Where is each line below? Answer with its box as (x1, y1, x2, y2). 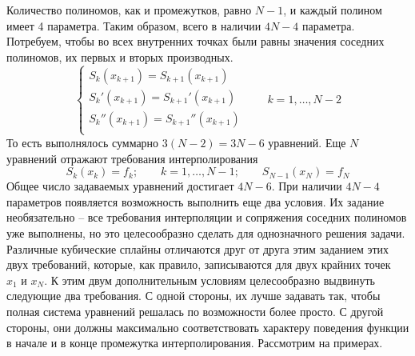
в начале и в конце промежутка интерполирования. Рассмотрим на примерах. (6, 334, 383, 351)
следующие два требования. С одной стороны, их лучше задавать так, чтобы (6, 287, 381, 304)
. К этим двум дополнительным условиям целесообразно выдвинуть (44, 271, 375, 288)
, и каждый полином (283, 2, 382, 18)
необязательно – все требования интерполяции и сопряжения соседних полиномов (6, 209, 407, 226)
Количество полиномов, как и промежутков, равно (6, 2, 252, 18)
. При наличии (271, 178, 342, 194)
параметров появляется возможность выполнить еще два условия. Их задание (6, 193, 385, 210)
